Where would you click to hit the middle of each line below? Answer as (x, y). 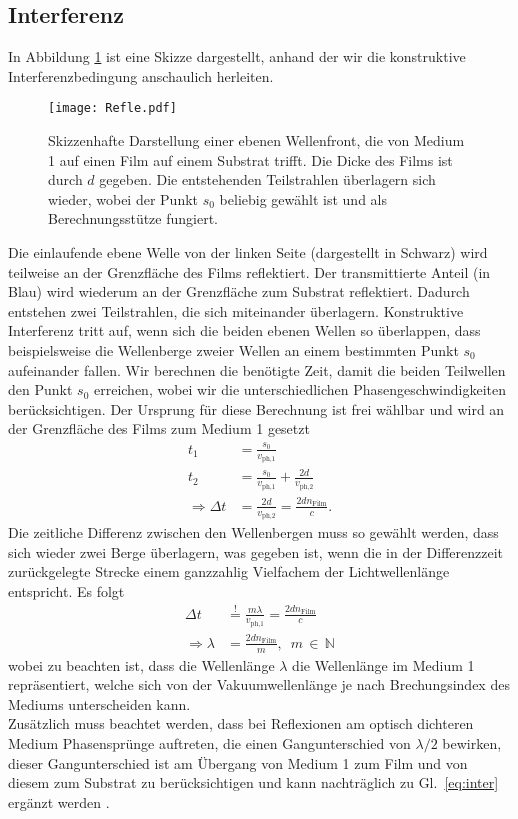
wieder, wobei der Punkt (123, 198)
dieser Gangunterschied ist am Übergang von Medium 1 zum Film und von (238, 762)
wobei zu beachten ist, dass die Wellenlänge (141, 664)
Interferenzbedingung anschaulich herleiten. (141, 75)
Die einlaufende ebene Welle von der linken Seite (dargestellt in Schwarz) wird (248, 252)
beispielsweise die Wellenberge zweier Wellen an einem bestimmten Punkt (233, 349)
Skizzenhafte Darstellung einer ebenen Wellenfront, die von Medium (256, 140)
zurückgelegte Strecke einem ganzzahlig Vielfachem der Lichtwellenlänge (229, 571)
